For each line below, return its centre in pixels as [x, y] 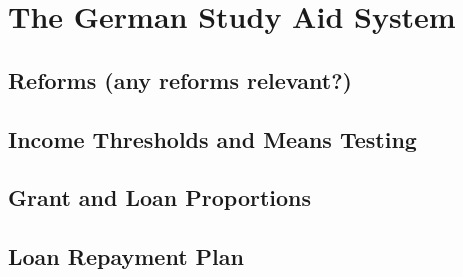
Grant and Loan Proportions [160, 197]
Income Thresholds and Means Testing [212, 138]
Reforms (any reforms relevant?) [180, 79]
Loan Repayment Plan [126, 256]
